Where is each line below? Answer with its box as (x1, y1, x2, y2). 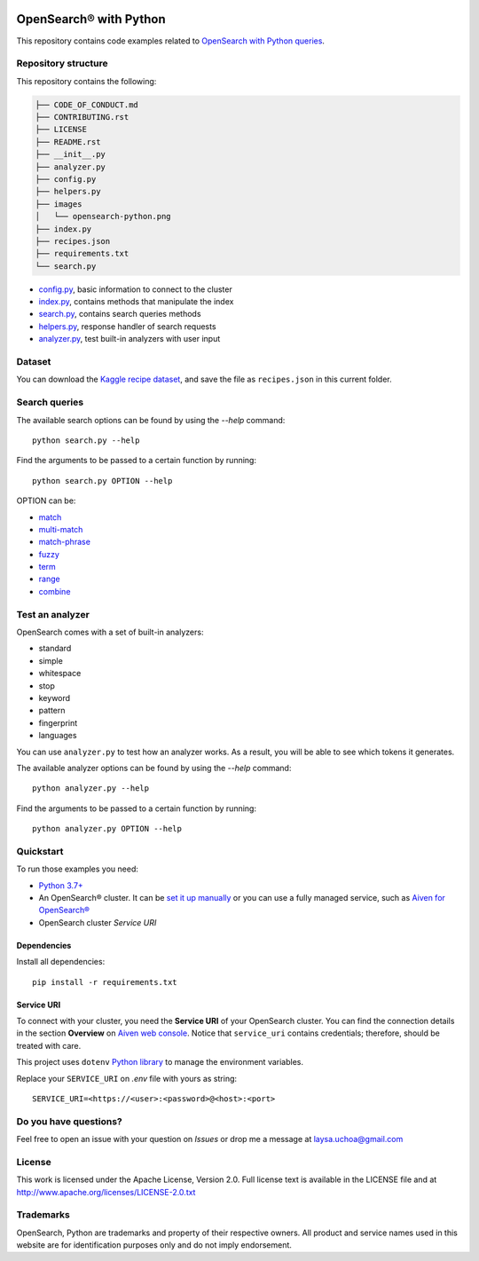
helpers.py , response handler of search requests (38, 320, 216, 332)
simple (38, 655, 64, 666)
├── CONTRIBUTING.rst (35, 112, 130, 122)
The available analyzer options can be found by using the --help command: (16, 762, 292, 773)
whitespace (38, 668, 82, 679)
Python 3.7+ (38, 879, 83, 891)
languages (38, 730, 77, 741)
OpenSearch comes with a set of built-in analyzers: (16, 627, 204, 637)
